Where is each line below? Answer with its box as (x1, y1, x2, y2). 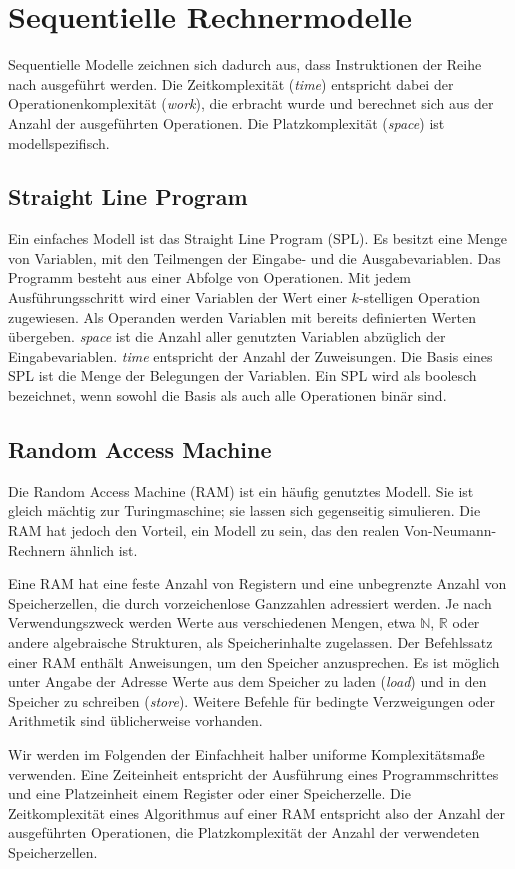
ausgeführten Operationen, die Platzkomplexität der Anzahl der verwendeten (8, 822, 480, 843)
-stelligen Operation (358, 287, 480, 308)
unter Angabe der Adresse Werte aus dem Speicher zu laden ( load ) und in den (8, 671, 487, 692)
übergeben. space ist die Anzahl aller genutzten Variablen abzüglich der (8, 326, 446, 347)
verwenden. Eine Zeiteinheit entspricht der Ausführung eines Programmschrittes (8, 763, 499, 784)
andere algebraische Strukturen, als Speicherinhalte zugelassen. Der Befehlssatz (8, 632, 493, 652)
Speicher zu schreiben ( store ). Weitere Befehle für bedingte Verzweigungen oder (8, 690, 496, 711)
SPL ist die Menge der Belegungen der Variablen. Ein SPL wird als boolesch (8, 365, 477, 386)
